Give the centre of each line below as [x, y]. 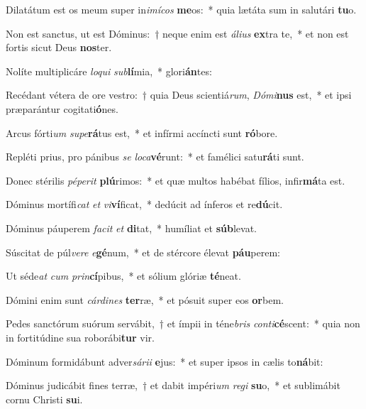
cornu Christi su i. [44, 399]
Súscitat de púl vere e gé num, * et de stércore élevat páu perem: [143, 252]
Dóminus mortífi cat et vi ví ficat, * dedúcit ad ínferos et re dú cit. [144, 204]
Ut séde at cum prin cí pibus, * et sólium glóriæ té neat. [123, 276]
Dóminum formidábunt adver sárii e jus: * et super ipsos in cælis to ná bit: [165, 361]
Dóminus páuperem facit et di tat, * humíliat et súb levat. [132, 228]
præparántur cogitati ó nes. [62, 108]
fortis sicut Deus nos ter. [59, 47]
